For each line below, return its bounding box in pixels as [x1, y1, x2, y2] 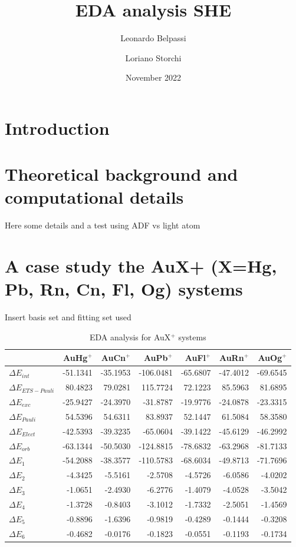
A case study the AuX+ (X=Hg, [5, 254, 277, 278]
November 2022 [125, 71, 182, 84]
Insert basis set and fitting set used [5, 311, 131, 323]
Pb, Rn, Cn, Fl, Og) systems [5, 277, 243, 301]
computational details [5, 185, 184, 209]
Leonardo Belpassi [120, 32, 186, 44]
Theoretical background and [5, 162, 238, 186]
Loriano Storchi [125, 51, 182, 64]
